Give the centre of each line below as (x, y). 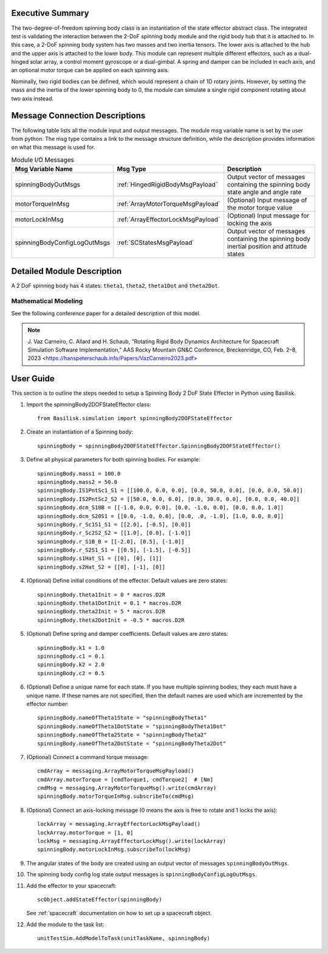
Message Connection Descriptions (78, 116)
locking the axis (249, 223)
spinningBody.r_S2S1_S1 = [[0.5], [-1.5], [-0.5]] (114, 550)
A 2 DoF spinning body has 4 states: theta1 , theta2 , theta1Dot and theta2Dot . (115, 285)
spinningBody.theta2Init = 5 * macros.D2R (101, 612)
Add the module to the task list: (65, 924)
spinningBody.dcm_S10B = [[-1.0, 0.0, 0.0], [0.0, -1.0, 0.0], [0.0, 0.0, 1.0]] (161, 508)
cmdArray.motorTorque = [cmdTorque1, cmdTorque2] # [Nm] (125, 779)
